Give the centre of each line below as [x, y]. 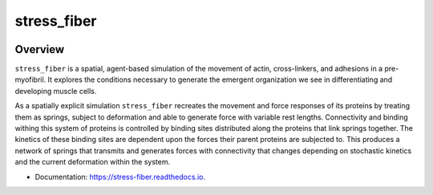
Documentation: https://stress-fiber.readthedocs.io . [120, 177]
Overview [40, 49]
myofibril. [30, 79]
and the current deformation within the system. [93, 162]
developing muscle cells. [56, 91]
